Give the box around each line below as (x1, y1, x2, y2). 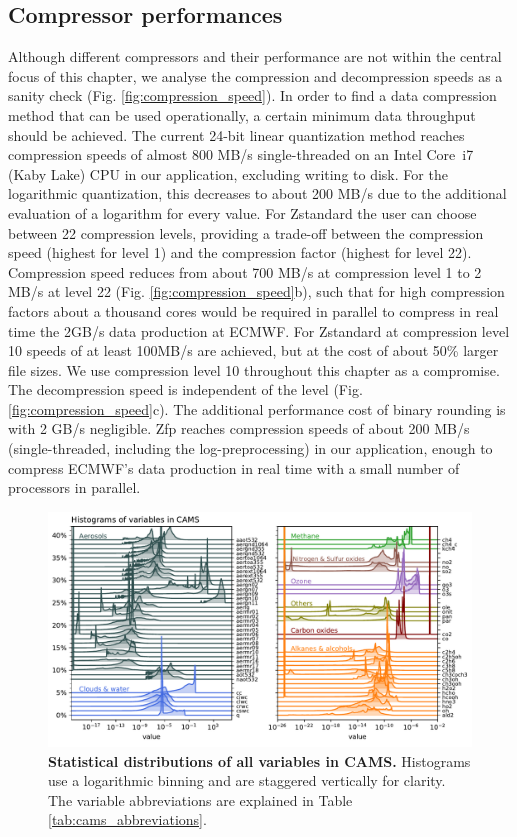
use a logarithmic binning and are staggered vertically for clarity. (48, 770, 446, 791)
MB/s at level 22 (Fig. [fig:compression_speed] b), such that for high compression (8, 281, 505, 302)
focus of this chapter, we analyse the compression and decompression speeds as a (8, 65, 503, 86)
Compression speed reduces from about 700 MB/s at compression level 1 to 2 (8, 261, 482, 282)
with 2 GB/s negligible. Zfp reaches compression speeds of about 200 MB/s (8, 418, 470, 439)
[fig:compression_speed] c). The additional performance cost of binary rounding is (8, 398, 506, 419)
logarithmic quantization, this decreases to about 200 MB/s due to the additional (8, 183, 507, 204)
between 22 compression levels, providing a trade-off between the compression (8, 222, 484, 243)
